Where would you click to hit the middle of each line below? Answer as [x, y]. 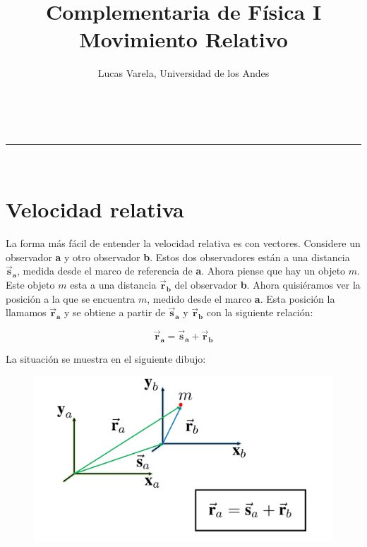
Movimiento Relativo [183, 39]
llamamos [26, 312]
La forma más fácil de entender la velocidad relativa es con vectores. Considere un [183, 243]
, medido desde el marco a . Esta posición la [241, 298]
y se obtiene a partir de [115, 312]
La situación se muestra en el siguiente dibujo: [106, 358]
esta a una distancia [113, 284]
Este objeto [30, 284]
